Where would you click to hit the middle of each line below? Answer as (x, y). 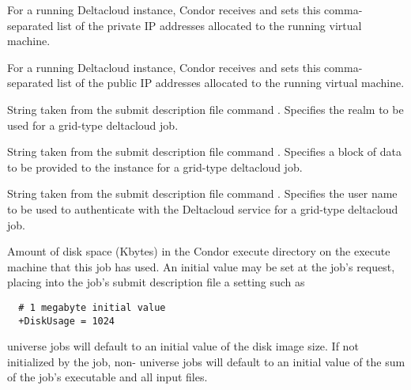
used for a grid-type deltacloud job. (93, 125)
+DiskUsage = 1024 (67, 321)
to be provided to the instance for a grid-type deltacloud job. (155, 167)
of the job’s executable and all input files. (107, 377)
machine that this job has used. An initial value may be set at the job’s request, (201, 266)
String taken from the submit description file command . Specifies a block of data (204, 151)
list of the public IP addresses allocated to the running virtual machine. (231, 83)
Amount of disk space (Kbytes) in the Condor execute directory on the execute (199, 251)
